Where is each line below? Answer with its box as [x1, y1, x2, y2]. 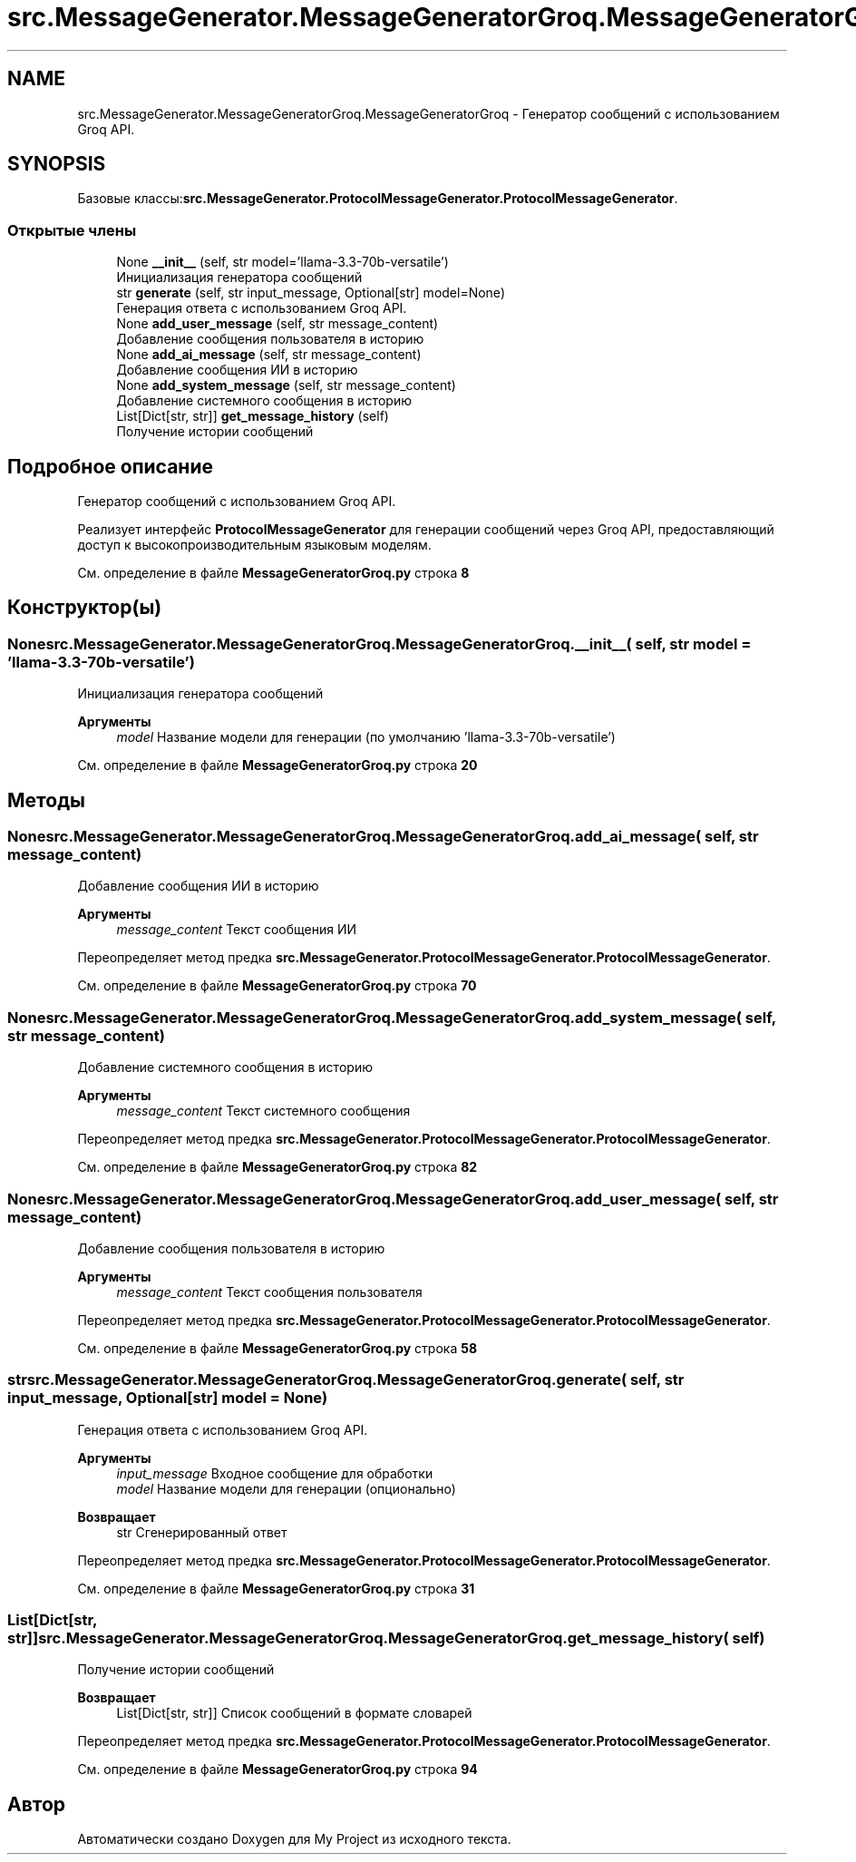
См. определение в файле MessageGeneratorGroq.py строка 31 [77, 1580, 475, 1596]
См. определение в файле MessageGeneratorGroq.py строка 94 [77, 1761, 478, 1778]
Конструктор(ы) [7, 596, 162, 619]
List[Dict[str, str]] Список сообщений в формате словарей [116, 1705, 472, 1721]
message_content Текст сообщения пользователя [116, 1283, 423, 1300]
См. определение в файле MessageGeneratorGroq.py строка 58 [77, 1340, 478, 1356]
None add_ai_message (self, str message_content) [116, 346, 422, 363]
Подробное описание [7, 454, 213, 478]
